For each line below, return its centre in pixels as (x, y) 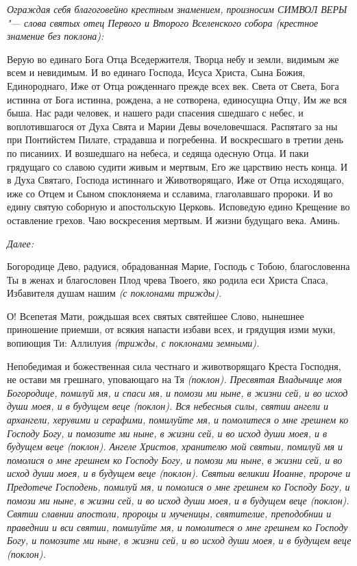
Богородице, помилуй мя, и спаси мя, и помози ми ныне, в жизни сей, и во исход (177, 392)
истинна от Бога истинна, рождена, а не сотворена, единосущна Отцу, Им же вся (177, 99)
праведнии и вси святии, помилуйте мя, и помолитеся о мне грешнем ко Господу (177, 527)
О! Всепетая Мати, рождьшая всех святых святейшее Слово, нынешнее (156, 316)
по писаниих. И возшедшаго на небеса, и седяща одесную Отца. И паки (158, 152)
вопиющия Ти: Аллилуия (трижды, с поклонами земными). (133, 343)
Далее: (21, 243)
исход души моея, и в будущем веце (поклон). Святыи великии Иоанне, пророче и (179, 473)
